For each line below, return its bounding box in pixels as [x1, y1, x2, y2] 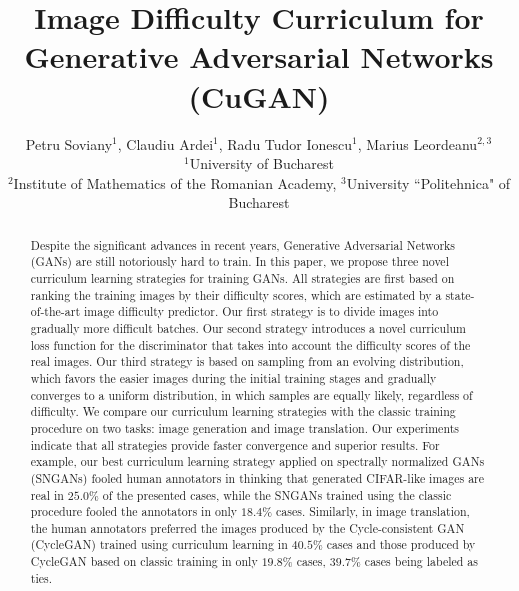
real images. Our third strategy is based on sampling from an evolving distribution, [30, 353, 464, 370]
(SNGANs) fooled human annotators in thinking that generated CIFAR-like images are [30, 469, 485, 486]
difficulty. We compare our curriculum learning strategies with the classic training [30, 403, 456, 420]
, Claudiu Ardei [117, 133, 214, 154]
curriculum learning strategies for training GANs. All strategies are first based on [30, 269, 455, 286]
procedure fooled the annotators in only [30, 503, 238, 520]
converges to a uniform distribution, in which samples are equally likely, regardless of [30, 386, 473, 403]
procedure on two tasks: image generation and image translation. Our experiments [30, 419, 459, 436]
